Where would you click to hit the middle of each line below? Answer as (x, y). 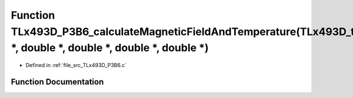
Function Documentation (57, 82)
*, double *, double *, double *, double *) (110, 48)
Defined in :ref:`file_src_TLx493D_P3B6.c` (76, 65)
